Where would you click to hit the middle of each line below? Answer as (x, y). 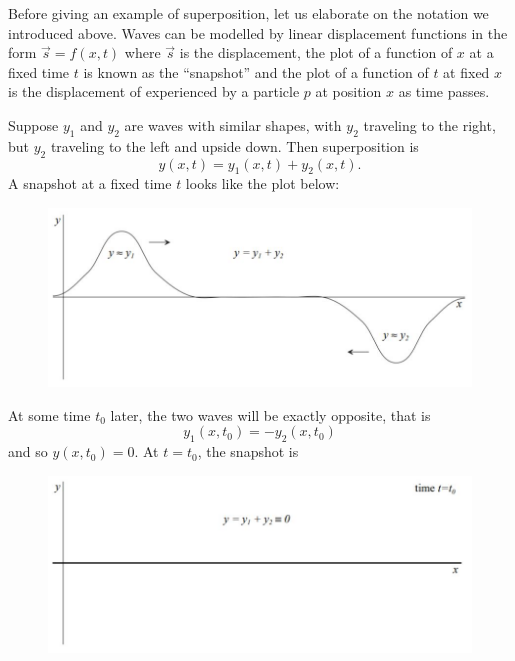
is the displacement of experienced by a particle (154, 91)
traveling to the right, (429, 124)
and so (28, 451)
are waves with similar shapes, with (233, 124)
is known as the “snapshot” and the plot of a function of (256, 71)
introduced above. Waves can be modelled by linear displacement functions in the (258, 32)
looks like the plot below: (262, 183)
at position (348, 91)
